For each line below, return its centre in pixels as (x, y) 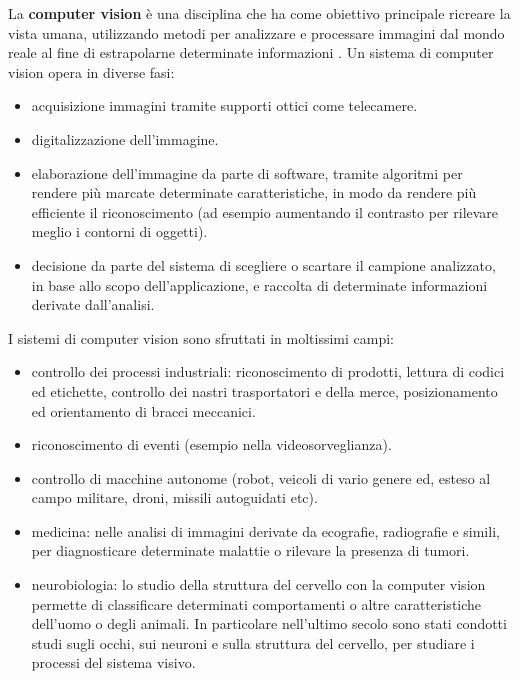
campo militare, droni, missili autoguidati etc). (174, 497)
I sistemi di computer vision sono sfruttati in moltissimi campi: (201, 337)
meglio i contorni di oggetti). (119, 231)
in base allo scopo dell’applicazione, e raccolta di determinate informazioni (259, 284)
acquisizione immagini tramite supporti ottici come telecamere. (224, 105)
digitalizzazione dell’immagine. (125, 138)
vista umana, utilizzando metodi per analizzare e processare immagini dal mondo (256, 32)
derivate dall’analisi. (93, 304)
